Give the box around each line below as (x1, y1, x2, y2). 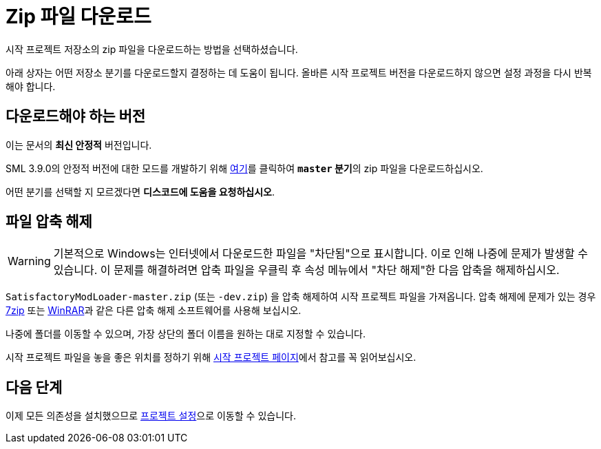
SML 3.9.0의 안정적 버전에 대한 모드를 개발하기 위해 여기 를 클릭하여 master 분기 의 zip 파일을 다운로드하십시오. (6, 162, 483, 174)
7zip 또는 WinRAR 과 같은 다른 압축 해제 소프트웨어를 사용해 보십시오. (6, 304, 302, 317)
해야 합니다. (6, 80, 56, 92)
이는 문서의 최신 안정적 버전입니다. (6, 138, 152, 151)
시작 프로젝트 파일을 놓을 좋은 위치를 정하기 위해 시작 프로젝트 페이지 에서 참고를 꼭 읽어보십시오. (6, 351, 417, 364)
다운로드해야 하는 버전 (6, 107, 146, 125)
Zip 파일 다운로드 (6, 5, 151, 28)
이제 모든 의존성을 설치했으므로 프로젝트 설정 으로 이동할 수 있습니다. (6, 410, 296, 422)
